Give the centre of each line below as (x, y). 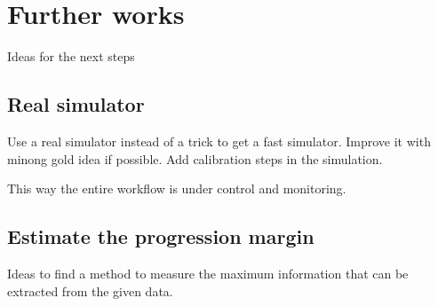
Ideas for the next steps (71, 56)
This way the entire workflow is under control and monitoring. (177, 188)
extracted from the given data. (90, 290)
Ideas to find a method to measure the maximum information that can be (208, 273)
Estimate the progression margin (161, 236)
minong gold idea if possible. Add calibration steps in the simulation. (195, 158)
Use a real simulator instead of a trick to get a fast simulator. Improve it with (219, 141)
